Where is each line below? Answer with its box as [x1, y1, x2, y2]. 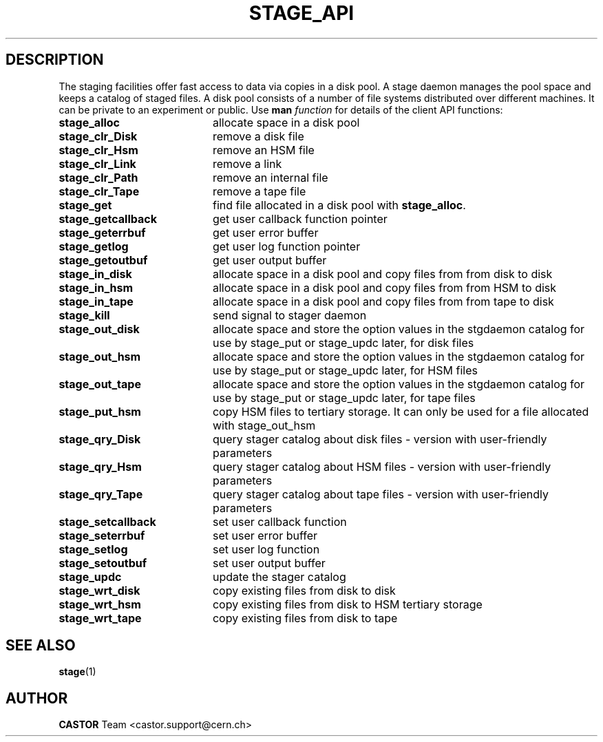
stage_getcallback [59, 211, 157, 226]
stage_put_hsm [59, 404, 141, 418]
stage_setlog [59, 542, 128, 556]
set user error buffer [212, 528, 318, 542]
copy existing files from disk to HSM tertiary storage [212, 597, 483, 611]
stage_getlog [59, 239, 129, 253]
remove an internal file [212, 170, 328, 184]
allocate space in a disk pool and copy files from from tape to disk [212, 294, 554, 308]
